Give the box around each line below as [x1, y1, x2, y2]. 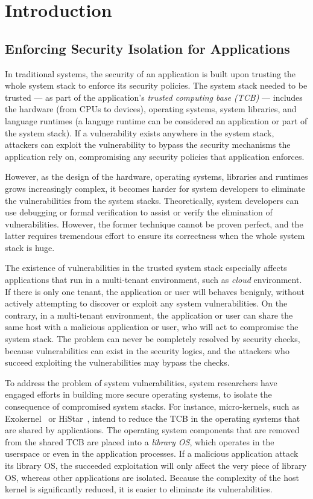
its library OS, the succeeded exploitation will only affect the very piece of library [5, 459, 307, 471]
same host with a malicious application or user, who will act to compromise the [5, 320, 299, 333]
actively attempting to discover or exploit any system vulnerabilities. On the [5, 297, 288, 310]
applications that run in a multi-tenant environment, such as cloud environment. [5, 273, 302, 286]
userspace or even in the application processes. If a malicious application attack [5, 447, 299, 460]
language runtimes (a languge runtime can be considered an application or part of [5, 114, 308, 127]
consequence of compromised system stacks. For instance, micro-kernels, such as [5, 400, 300, 413]
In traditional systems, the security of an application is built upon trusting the [5, 67, 296, 80]
